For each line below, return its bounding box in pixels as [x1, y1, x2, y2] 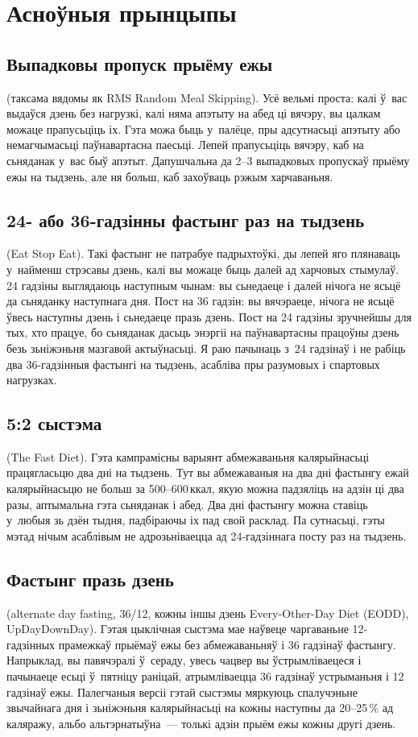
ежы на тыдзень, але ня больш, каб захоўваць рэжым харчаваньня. [6, 168, 333, 184]
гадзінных [6, 636, 56, 652]
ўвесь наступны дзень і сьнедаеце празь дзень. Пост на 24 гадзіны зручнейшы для [6, 308, 412, 325]
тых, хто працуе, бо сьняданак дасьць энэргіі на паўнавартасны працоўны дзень [6, 324, 399, 341]
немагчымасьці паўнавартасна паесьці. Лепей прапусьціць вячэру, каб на [6, 136, 364, 153]
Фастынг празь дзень [6, 566, 174, 591]
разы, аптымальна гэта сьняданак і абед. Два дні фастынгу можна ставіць [6, 495, 368, 512]
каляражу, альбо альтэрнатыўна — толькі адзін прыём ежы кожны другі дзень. [6, 714, 396, 731]
